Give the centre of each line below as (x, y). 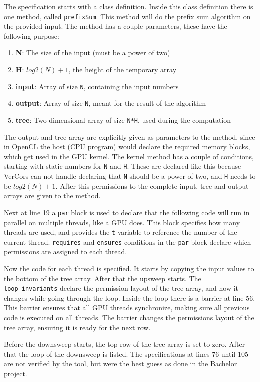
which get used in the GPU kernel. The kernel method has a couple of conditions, (129, 156)
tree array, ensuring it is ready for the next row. (77, 327)
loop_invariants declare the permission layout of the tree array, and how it (121, 288)
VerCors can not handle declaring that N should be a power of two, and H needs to (130, 176)
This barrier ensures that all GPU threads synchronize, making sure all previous (127, 308)
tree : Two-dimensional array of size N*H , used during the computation (123, 119)
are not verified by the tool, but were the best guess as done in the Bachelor (121, 364)
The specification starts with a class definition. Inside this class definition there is (129, 6)
